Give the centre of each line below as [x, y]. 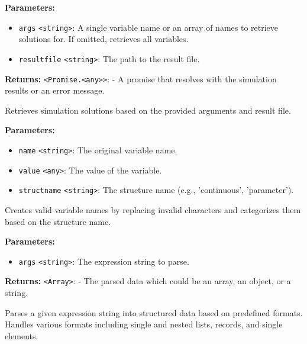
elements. [22, 335]
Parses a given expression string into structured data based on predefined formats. [154, 312]
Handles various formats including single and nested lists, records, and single [144, 324]
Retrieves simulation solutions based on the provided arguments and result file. [148, 110]
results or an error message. [55, 90]
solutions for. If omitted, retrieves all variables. [104, 39]
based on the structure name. [58, 221]
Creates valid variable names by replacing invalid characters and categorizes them [153, 209]
